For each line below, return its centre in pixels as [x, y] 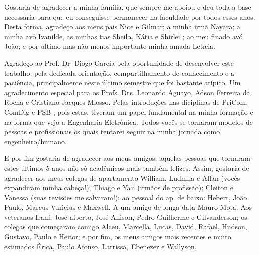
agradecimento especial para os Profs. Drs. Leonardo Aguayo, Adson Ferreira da [127, 92]
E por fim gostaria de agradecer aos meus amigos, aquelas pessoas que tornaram [127, 158]
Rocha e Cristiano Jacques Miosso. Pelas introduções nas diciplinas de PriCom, [126, 102]
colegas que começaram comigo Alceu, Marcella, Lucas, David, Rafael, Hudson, [126, 227]
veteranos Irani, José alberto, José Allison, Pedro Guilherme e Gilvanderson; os [126, 217]
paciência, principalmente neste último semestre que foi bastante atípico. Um [122, 82]
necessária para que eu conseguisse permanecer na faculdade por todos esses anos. [130, 16]
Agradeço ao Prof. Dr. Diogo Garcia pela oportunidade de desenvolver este [119, 62]
